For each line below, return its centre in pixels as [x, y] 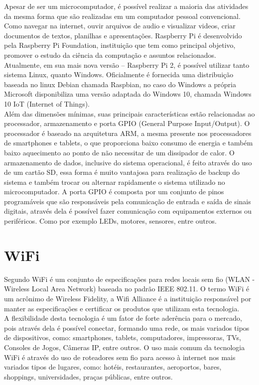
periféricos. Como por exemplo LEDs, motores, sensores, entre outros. [110, 221]
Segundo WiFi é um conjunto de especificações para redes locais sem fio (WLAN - [129, 279]
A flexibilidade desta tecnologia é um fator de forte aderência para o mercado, [123, 318]
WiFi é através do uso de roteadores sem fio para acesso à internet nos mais [120, 357]
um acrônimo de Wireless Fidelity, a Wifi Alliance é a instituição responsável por [128, 298]
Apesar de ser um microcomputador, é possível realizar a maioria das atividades [126, 6]
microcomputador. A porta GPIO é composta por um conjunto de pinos [114, 192]
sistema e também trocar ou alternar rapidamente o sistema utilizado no [115, 182]
